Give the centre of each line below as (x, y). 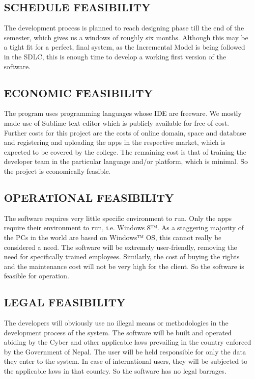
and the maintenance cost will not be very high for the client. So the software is (124, 266)
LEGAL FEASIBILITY (65, 302)
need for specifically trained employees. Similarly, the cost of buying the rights (122, 257)
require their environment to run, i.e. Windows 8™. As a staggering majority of (124, 228)
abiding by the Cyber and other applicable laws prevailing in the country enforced (128, 342)
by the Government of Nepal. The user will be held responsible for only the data (125, 351)
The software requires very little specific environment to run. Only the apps (118, 218)
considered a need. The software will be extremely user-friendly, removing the (121, 247)
